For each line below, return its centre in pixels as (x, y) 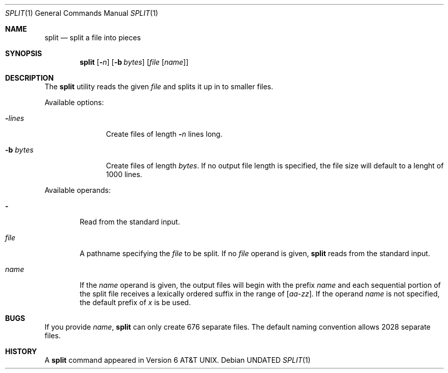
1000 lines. (124, 174)
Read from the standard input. (130, 222)
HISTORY (21, 351)
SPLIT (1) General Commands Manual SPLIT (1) (82, 13)
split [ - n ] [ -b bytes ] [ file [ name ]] (134, 62)
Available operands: (78, 190)
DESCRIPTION (30, 78)
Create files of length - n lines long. (164, 134)
